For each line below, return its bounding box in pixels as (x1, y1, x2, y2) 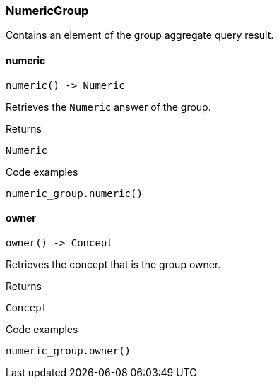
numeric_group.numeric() (6, 187, 143, 199)
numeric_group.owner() (6, 344, 131, 356)
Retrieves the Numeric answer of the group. (6, 100, 211, 113)
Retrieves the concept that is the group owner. (6, 258, 221, 270)
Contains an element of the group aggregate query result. (6, 29, 274, 42)
